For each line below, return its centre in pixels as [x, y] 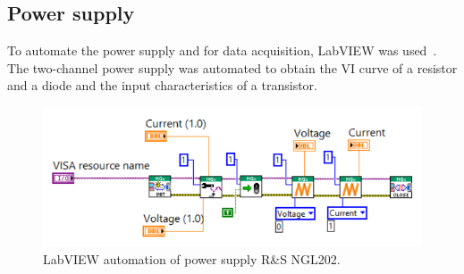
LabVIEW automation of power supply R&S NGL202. [192, 258]
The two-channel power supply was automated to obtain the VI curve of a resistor [232, 67]
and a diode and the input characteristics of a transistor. [162, 85]
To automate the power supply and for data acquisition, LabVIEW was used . [222, 50]
